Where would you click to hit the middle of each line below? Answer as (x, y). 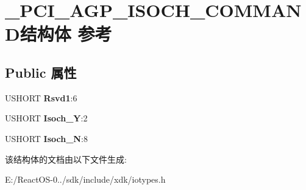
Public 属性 (41, 72)
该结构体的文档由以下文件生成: (66, 159)
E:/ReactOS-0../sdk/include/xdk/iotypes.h (85, 179)
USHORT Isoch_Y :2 (46, 118)
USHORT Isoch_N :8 (46, 138)
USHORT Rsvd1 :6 (41, 97)
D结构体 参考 (59, 34)
